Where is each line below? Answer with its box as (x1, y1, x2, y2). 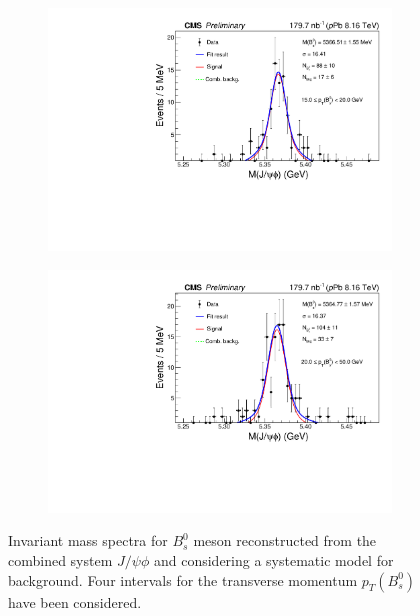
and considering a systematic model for (153, 550, 394, 570)
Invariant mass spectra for (8, 530, 168, 551)
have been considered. (8, 591, 142, 612)
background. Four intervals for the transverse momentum (8, 569, 358, 590)
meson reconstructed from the (193, 530, 377, 551)
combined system (8, 550, 113, 570)
